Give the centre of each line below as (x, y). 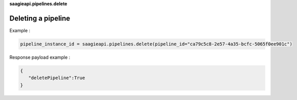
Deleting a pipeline (40, 18)
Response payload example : (40, 57)
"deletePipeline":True (57, 78)
